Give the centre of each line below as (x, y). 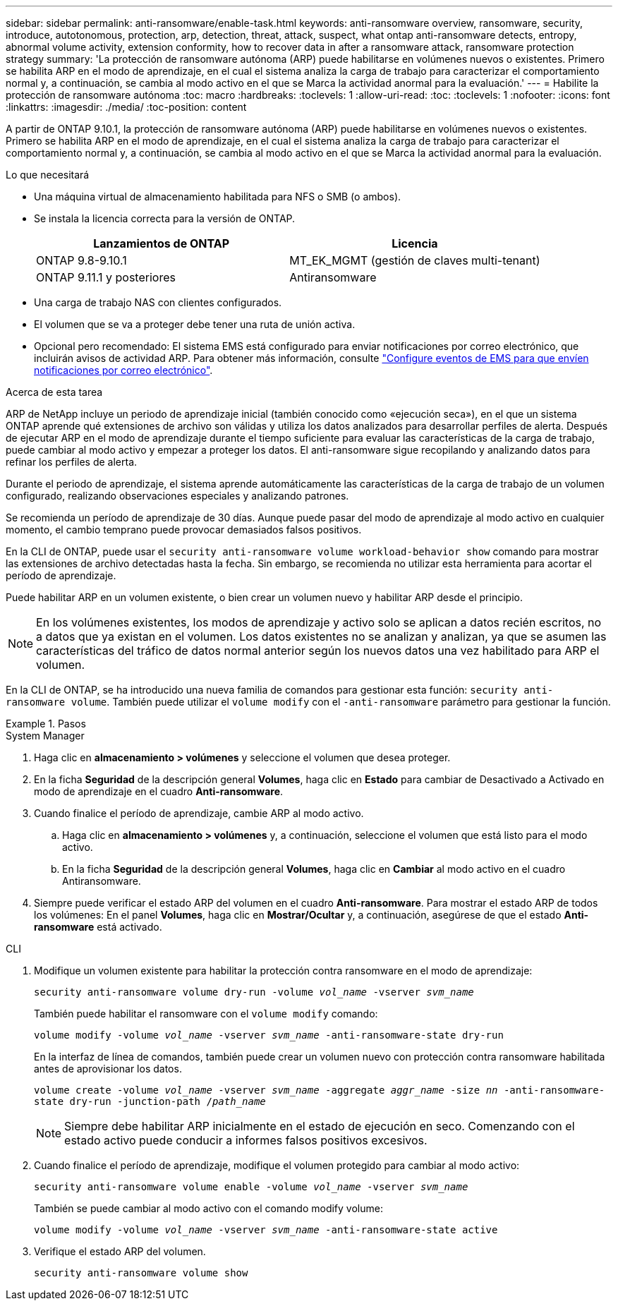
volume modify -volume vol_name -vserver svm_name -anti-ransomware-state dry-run (269, 1035)
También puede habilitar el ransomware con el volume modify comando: (206, 1014)
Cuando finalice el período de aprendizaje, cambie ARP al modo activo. (199, 813)
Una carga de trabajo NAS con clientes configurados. (158, 302)
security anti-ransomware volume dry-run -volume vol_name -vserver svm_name (254, 992)
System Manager (45, 736)
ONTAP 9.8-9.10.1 (81, 260)
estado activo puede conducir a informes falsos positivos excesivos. (246, 1140)
